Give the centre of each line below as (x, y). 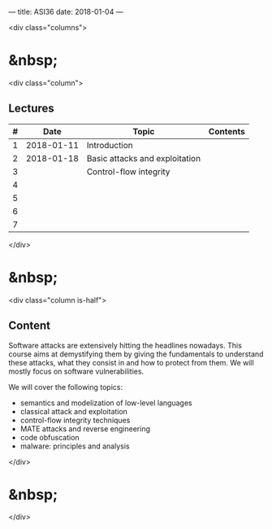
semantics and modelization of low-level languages (106, 403)
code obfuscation (50, 437)
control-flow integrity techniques (75, 420)
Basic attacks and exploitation (144, 158)
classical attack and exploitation (74, 411)
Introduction (110, 145)
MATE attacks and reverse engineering (85, 428)
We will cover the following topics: (66, 387)
